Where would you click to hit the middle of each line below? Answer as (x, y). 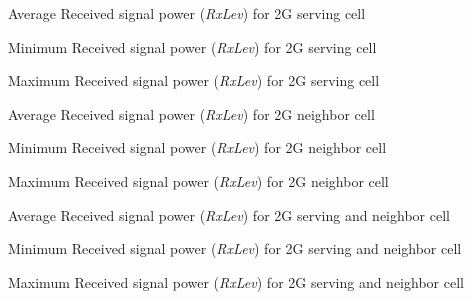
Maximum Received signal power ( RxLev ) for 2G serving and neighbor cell (236, 281)
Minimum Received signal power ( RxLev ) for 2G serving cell (192, 46)
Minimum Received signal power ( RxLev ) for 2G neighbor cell (197, 147)
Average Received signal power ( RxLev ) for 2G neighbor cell (191, 113)
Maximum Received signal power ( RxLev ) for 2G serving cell (194, 80)
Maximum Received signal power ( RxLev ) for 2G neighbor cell (198, 180)
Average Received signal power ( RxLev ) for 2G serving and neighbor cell (229, 214)
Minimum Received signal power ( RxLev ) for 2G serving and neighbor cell (235, 248)
